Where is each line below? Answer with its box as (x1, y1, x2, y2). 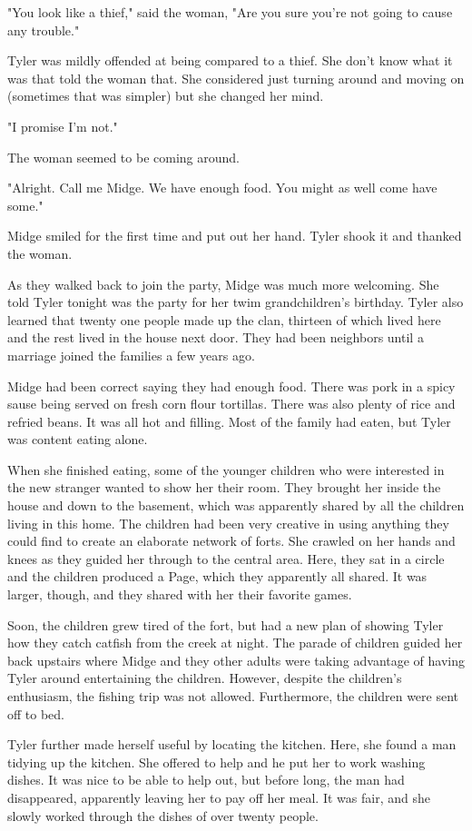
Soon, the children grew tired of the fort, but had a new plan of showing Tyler (7, 615, 444, 634)
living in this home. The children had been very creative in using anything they (7, 513, 449, 532)
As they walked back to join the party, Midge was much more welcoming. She (7, 274, 439, 293)
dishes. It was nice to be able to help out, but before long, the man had (7, 770, 405, 789)
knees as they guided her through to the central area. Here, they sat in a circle (7, 549, 445, 568)
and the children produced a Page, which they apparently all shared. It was (7, 567, 428, 586)
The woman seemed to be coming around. (7, 147, 240, 166)
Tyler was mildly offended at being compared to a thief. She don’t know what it (7, 51, 453, 70)
